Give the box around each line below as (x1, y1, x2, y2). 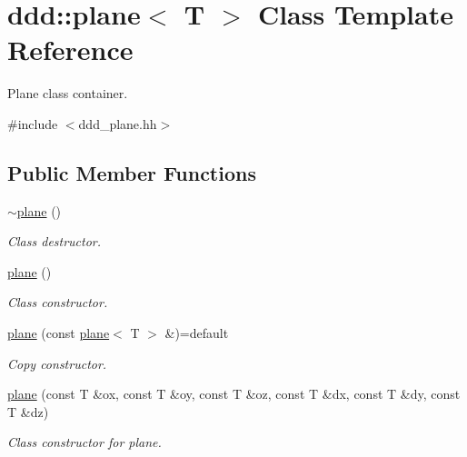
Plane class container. (7, 84, 128, 103)
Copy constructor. (7, 353, 107, 373)
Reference (7, 31, 134, 68)
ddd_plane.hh (78, 114, 157, 133)
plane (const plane (7, 323, 110, 343)
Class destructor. (7, 232, 102, 251)
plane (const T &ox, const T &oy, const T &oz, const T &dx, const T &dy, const (7, 384, 461, 403)
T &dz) (7, 402, 49, 421)
